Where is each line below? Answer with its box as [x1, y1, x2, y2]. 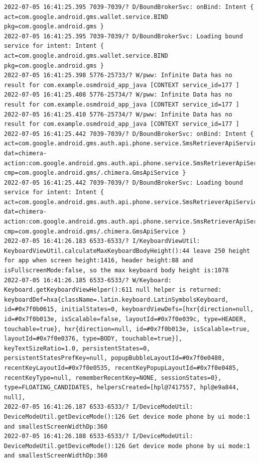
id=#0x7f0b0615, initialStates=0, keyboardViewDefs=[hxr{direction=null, [4, 306, 254, 313]
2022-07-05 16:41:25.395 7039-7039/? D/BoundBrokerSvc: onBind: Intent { [4, 3, 254, 10]
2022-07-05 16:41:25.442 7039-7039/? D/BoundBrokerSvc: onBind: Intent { [4, 130, 254, 137]
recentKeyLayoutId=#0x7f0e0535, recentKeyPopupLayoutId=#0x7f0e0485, [4, 364, 240, 371]
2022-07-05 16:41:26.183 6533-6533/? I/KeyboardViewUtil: [4, 237, 200, 245]
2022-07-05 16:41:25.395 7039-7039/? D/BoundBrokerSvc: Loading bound [4, 32, 243, 40]
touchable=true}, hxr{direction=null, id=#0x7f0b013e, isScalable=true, [4, 325, 250, 333]
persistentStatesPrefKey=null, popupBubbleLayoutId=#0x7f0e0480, [4, 354, 225, 362]
